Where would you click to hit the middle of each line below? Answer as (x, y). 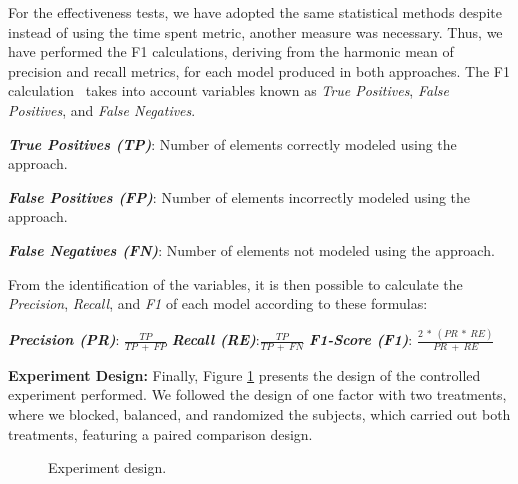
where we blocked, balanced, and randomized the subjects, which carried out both (259, 414)
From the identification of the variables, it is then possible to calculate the (235, 283)
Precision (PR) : (64, 339)
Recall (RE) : (215, 339)
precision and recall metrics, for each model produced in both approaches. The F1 (259, 70)
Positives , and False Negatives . (102, 109)
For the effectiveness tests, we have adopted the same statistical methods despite (255, 12)
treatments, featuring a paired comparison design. (160, 433)
